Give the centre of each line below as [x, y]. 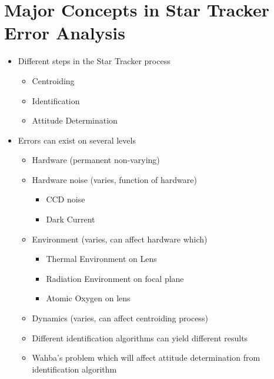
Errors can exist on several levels [77, 140]
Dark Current [71, 219]
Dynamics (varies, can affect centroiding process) [120, 318]
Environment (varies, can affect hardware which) [120, 239]
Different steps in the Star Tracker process [94, 61]
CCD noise [66, 199]
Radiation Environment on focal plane [115, 278]
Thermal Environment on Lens [101, 259]
